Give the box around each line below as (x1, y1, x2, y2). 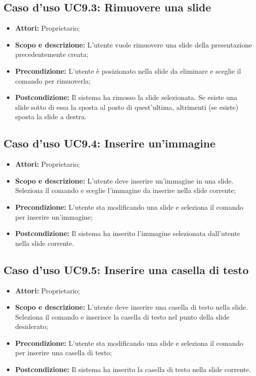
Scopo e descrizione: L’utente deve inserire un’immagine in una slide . (15, 175, 234, 186)
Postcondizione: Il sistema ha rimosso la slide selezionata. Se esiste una (15, 92, 238, 102)
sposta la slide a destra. (15, 111, 87, 122)
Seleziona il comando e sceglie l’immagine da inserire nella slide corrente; (15, 185, 236, 195)
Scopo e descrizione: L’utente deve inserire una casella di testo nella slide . (15, 302, 248, 312)
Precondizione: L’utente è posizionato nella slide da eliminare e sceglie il (15, 65, 241, 76)
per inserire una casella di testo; (15, 347, 112, 358)
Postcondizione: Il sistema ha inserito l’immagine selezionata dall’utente (15, 228, 240, 238)
